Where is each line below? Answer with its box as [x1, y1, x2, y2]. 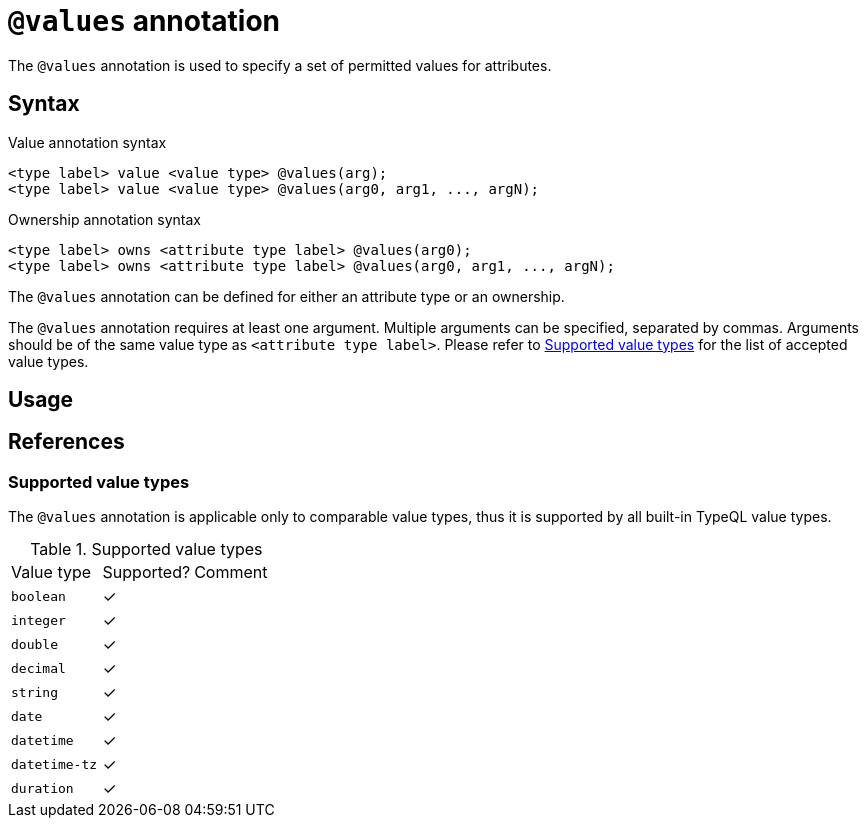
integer [11, 612, 66, 628]
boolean [11, 588, 66, 604]
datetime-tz [11, 756, 98, 772]
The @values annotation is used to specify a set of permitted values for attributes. [8, 56, 552, 74]
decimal [11, 660, 66, 676]
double [11, 636, 58, 652]
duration [11, 780, 74, 796]
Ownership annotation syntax [8, 210, 201, 228]
